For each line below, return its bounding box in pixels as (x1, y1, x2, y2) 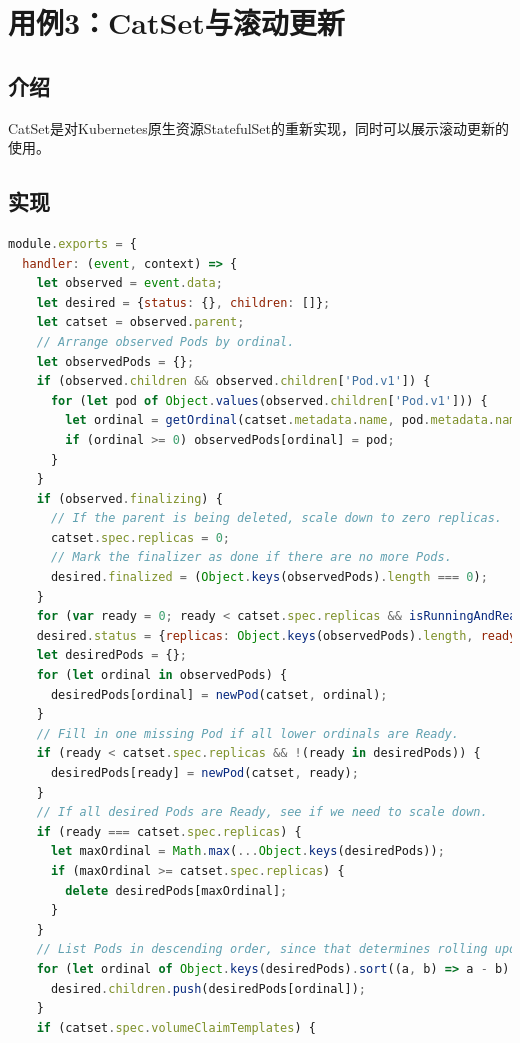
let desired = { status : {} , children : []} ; (36, 295, 331, 310)
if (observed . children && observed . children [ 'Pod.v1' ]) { (36, 374, 431, 389)
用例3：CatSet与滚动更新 (8, 2, 345, 43)
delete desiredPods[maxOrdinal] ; (65, 883, 288, 898)
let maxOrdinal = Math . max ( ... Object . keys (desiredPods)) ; (50, 844, 445, 859)
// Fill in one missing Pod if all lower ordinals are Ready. (36, 726, 460, 741)
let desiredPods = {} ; (36, 648, 188, 663)
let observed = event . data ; (36, 276, 223, 291)
